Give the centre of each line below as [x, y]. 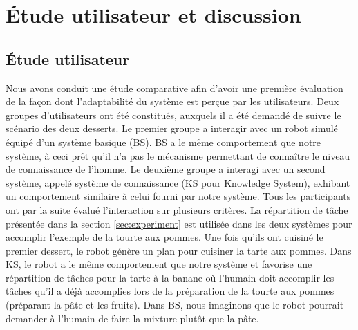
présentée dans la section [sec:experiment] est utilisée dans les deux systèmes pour [179, 223]
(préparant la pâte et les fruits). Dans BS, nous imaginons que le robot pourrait [175, 305]
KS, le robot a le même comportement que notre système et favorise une [159, 264]
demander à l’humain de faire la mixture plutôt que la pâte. [132, 318]
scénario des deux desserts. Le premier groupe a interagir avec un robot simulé [172, 128]
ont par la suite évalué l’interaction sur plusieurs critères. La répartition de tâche [177, 209]
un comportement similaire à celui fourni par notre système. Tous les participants [178, 196]
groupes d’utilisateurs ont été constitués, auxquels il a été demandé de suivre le [173, 114]
